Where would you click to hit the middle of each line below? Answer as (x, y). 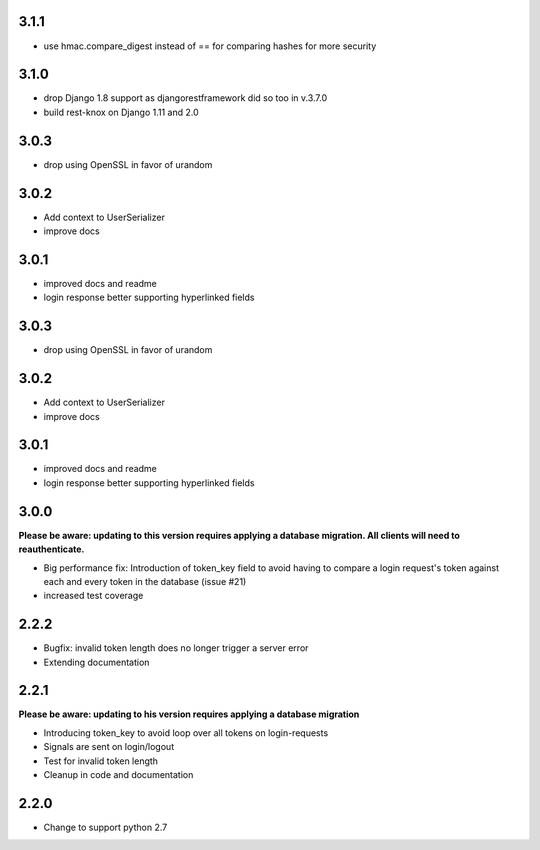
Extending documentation (96, 662)
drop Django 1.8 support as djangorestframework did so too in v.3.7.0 (185, 98)
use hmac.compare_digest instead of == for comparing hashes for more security (210, 46)
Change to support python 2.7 (105, 827)
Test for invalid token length (101, 761)
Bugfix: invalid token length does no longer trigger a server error (176, 648)
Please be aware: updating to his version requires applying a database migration (189, 714)
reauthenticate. (51, 549)
